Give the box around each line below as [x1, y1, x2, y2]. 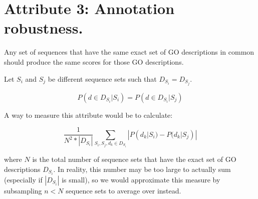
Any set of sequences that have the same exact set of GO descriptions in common [4, 47, 254, 57]
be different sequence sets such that [48, 73, 157, 84]
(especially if [4, 174, 43, 184]
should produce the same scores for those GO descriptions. [4, 56, 184, 67]
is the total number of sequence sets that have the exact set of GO [32, 153, 236, 164]
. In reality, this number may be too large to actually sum [53, 163, 231, 174]
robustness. [4, 18, 83, 38]
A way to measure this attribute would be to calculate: [4, 109, 173, 120]
